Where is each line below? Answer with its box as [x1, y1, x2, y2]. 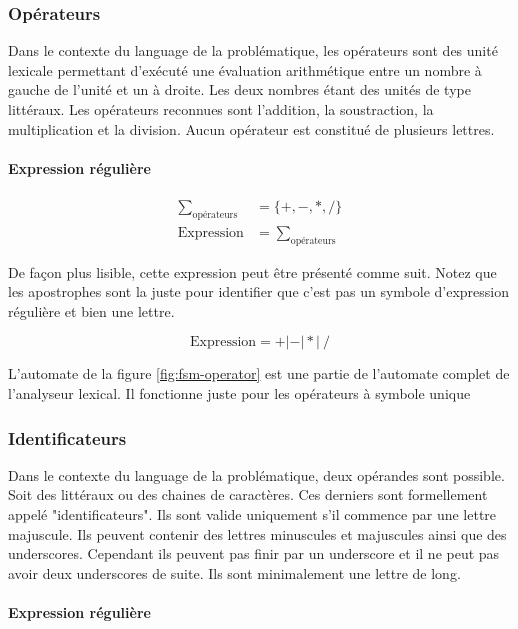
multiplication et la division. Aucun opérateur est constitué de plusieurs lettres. [8, 118, 495, 139]
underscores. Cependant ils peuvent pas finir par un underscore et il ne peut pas [8, 543, 500, 564]
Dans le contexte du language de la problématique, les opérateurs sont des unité [8, 40, 498, 61]
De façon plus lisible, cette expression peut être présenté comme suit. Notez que [8, 261, 497, 282]
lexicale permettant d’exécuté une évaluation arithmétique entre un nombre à [8, 59, 482, 80]
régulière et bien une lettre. [8, 300, 175, 321]
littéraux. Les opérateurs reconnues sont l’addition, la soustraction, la [8, 99, 434, 119]
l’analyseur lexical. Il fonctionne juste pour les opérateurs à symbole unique [8, 383, 471, 404]
